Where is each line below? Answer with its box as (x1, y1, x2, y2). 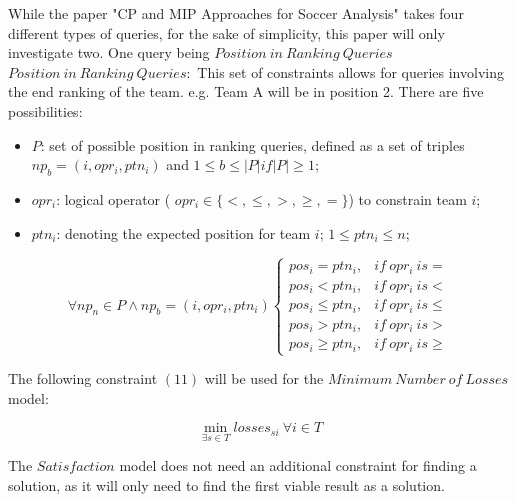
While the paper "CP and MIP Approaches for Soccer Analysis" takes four (8, 3, 464, 23)
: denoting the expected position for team (56, 222, 311, 243)
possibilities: (8, 100, 83, 121)
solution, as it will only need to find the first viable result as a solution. (8, 475, 445, 496)
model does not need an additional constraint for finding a (119, 455, 477, 476)
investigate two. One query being (8, 42, 210, 63)
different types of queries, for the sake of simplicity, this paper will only (8, 22, 445, 43)
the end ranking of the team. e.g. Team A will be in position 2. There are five (8, 81, 484, 102)
